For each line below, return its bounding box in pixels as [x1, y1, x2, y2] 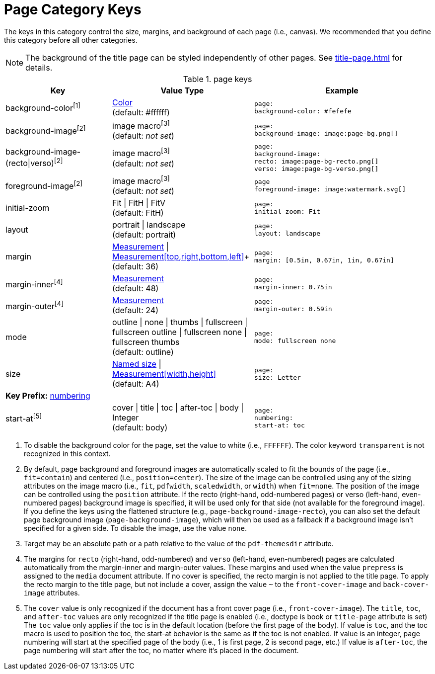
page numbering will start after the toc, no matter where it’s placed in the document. [24, 646, 299, 655]
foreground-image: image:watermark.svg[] [254, 185, 406, 193]
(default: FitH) [112, 208, 164, 218]
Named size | [112, 359, 161, 369]
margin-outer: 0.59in [254, 305, 332, 313]
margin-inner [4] [5, 277, 63, 290]
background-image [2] [5, 124, 86, 136]
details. [25, 62, 53, 73]
